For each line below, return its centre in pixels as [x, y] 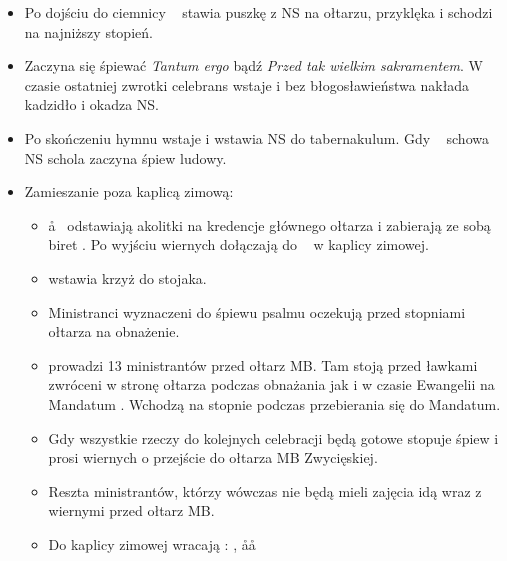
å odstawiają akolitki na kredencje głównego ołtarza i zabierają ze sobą [269, 224]
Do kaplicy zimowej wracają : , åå [152, 543]
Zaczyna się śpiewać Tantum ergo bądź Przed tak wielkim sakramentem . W [253, 65]
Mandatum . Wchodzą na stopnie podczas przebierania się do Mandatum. [274, 403]
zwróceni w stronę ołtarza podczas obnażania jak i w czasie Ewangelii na [271, 384]
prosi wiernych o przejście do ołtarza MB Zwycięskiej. [213, 457]
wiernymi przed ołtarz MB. [131, 510]
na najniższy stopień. [88, 31]
